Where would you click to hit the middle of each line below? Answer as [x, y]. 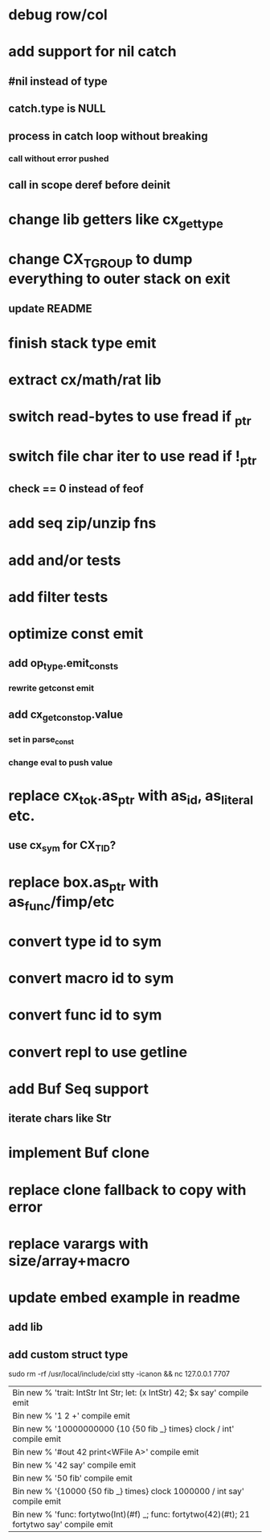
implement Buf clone [79, 1153]
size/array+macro [69, 1260]
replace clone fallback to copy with [127, 1190]
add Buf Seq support [79, 1089]
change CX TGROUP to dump [100, 260]
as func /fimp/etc [61, 904]
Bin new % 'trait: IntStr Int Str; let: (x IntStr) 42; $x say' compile [131, 1393]
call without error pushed [59, 159]
